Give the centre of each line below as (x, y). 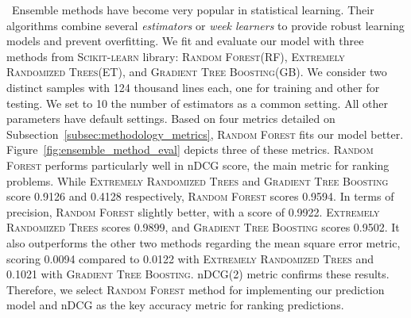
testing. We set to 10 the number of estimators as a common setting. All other (198, 103)
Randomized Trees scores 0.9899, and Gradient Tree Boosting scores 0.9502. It (203, 227)
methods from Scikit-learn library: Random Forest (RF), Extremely (176, 56)
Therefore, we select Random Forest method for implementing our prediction (196, 289)
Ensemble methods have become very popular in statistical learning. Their (193, 10)
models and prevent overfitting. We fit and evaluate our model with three (185, 41)
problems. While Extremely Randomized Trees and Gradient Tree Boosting (198, 180)
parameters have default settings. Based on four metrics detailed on (171, 119)
